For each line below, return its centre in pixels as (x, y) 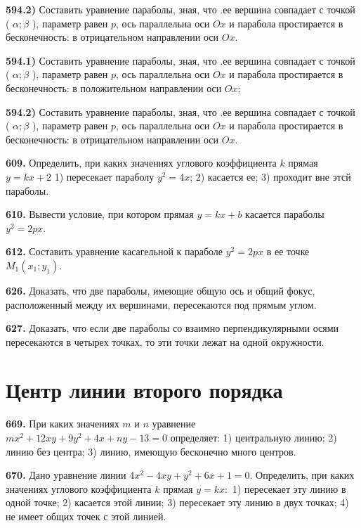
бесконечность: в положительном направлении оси (114, 88)
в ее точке (288, 251)
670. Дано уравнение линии (66, 475)
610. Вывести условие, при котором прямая (100, 214)
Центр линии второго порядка (144, 390)
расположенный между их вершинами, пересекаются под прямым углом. (161, 304)
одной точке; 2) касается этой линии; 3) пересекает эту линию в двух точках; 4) (177, 502)
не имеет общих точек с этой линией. (86, 516)
